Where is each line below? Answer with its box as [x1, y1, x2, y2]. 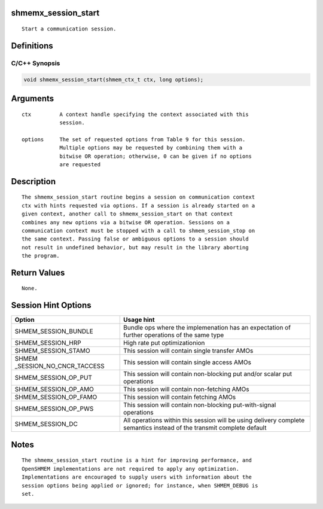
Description [11, 176, 56, 187]
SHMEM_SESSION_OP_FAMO [14, 393, 97, 401]
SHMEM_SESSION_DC [14, 420, 78, 428]
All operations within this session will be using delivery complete [123, 416, 305, 425]
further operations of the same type [123, 331, 224, 339]
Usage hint [123, 316, 155, 324]
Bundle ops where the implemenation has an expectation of [123, 324, 291, 332]
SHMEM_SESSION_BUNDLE [14, 327, 94, 336]
